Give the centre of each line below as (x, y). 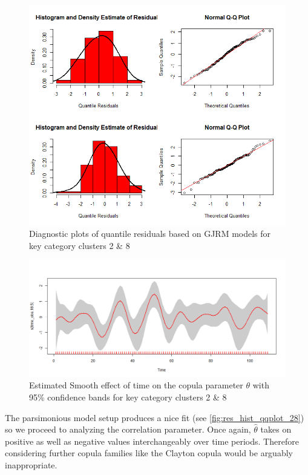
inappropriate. (31, 464)
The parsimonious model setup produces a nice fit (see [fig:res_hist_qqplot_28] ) (155, 417)
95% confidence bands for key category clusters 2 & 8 (128, 397)
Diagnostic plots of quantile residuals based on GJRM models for (150, 234)
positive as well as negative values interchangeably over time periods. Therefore (152, 441)
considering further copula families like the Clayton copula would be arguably (149, 453)
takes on (276, 429)
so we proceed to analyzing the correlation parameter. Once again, (128, 429)
